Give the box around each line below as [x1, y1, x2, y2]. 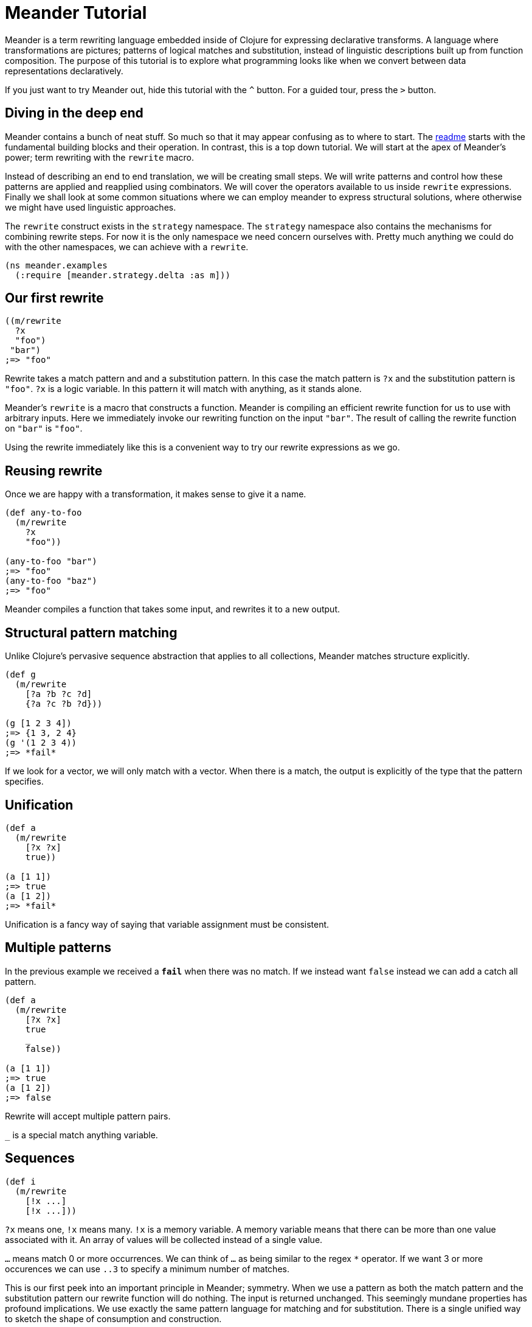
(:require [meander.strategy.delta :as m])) [15, 270, 230, 280]
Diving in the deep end [5, 105, 143, 121]
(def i [5, 1176, 36, 1186]
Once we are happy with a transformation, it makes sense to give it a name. [5, 489, 306, 500]
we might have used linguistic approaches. [5, 201, 176, 212]
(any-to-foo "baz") [5, 576, 97, 586]
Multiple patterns [5, 940, 112, 956]
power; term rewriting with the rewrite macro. [5, 152, 194, 163]
